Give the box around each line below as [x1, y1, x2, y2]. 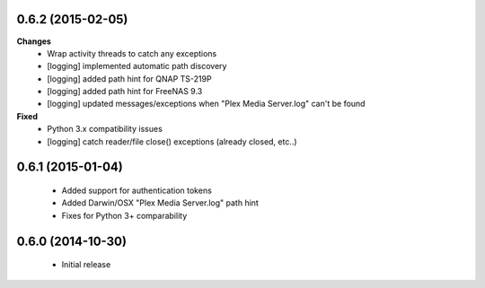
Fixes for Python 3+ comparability [61, 210, 188, 221]
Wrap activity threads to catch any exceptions [47, 48, 217, 58]
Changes [16, 36, 51, 47]
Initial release [61, 259, 111, 270]
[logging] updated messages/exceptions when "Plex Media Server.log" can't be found [47, 99, 366, 109]
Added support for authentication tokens [61, 185, 213, 196]
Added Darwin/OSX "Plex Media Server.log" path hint [61, 197, 260, 208]
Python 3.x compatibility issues [47, 124, 163, 135]
